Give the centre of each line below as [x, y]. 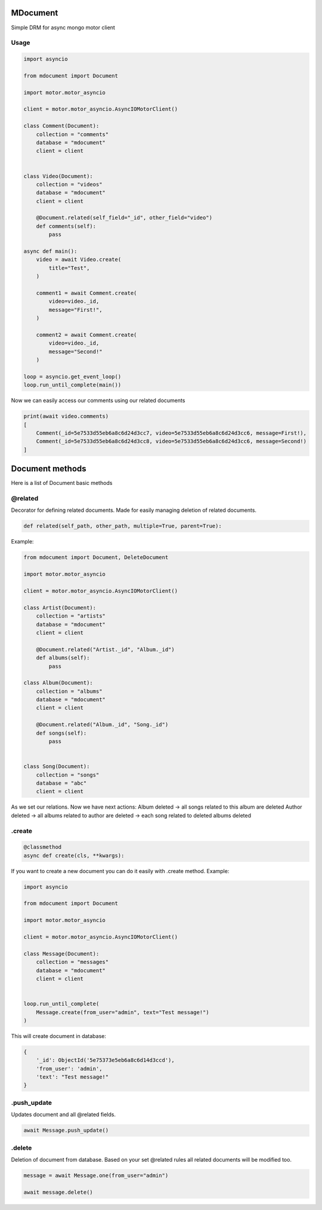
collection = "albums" [69, 691]
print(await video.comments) [66, 416]
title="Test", [69, 268]
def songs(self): [61, 733]
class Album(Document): [58, 683]
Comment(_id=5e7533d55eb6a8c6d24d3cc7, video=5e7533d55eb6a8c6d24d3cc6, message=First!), [171, 433]
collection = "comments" [72, 134]
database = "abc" [61, 783]
